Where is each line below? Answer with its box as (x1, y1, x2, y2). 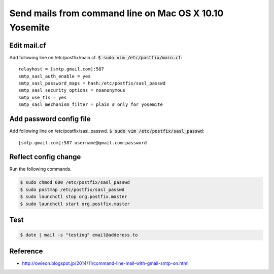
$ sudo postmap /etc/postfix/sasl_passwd (20, 186, 125, 192)
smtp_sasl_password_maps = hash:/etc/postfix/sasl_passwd (18, 81, 166, 86)
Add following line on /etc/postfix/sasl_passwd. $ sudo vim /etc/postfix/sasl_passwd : (9, 128, 204, 134)
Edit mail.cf (9, 41, 46, 50)
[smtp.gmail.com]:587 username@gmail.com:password (18, 140, 147, 145)
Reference (9, 247, 43, 255)
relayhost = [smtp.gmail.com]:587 (18, 66, 104, 72)
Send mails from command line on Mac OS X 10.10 (9, 8, 224, 19)
